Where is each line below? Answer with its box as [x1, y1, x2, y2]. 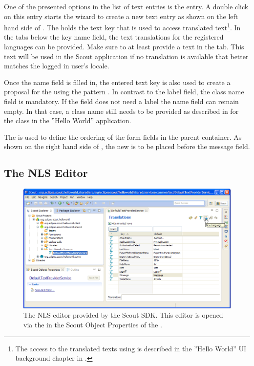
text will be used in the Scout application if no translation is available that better [4, 51, 249, 61]
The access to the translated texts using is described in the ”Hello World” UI [15, 343, 247, 353]
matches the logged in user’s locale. [4, 61, 109, 71]
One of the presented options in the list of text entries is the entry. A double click [4, 1, 249, 11]
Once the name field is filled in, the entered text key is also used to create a [4, 77, 231, 87]
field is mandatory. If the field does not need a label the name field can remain [4, 96, 239, 106]
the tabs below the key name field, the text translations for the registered [4, 32, 224, 42]
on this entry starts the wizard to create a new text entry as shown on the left [4, 11, 238, 21]
